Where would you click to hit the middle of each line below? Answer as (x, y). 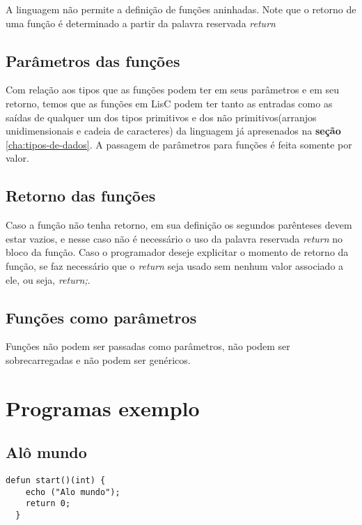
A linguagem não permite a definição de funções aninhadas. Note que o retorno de (181, 9)
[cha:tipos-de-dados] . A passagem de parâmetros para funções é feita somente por (179, 144)
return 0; (48, 504)
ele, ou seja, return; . (48, 279)
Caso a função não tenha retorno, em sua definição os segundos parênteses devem (179, 225)
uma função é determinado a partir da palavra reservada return (141, 23)
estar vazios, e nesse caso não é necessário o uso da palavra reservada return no (174, 238)
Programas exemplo (103, 408)
